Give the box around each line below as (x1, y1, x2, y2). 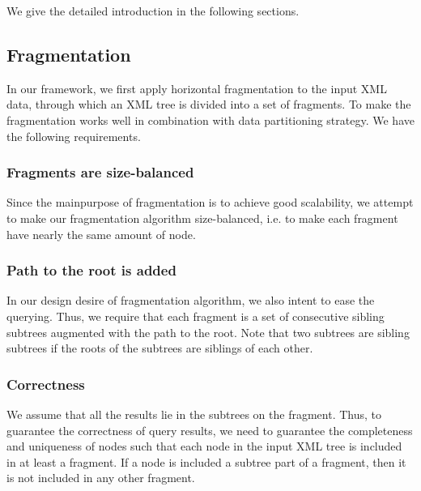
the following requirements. (6, 127, 141, 144)
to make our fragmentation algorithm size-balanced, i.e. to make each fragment (6, 209, 398, 226)
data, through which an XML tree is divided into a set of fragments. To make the (6, 96, 411, 113)
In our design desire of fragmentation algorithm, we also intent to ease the (6, 292, 375, 309)
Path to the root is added (6, 260, 176, 280)
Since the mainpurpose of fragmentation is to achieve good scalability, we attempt (6, 194, 414, 211)
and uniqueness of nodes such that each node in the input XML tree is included (6, 438, 402, 455)
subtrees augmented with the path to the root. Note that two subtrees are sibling (6, 323, 410, 340)
